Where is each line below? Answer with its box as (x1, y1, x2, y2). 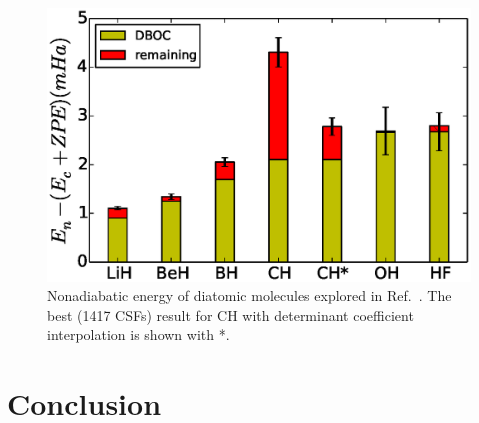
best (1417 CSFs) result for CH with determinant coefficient (47, 304, 414, 325)
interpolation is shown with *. (47, 324, 230, 345)
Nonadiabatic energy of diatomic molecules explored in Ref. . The (47, 285, 452, 306)
